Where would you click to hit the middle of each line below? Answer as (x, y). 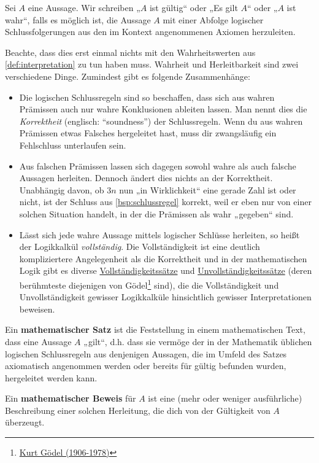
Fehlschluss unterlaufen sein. (73, 145)
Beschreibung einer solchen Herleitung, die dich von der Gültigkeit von (138, 410)
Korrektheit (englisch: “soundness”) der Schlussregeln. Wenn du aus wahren (161, 121)
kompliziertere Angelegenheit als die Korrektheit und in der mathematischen (163, 258)
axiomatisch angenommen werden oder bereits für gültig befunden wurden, (146, 366)
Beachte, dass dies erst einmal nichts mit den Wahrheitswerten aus (130, 52)
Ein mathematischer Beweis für (71, 398)
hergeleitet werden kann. (51, 377)
